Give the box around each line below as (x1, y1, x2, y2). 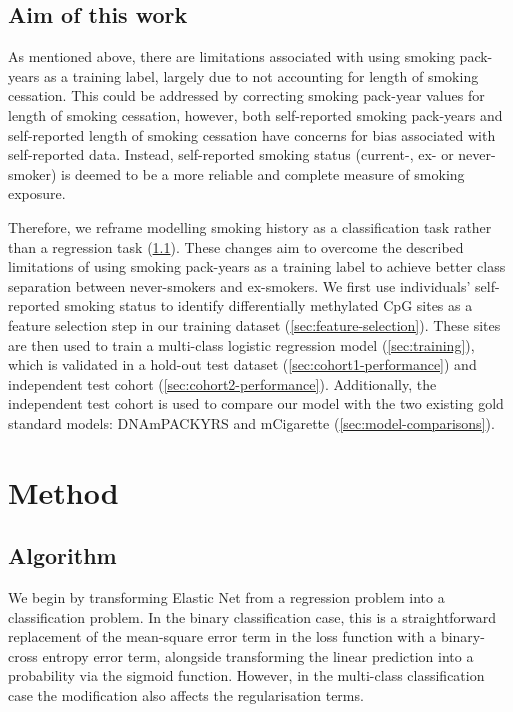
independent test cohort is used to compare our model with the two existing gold (8, 393, 504, 414)
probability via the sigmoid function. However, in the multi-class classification (8, 665, 485, 686)
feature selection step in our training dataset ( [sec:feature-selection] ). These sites (8, 314, 501, 335)
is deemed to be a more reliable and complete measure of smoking (60, 163, 465, 184)
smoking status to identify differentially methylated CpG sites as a (64, 295, 473, 316)
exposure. (8, 183, 66, 204)
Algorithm (8, 540, 117, 571)
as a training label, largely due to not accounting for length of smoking (43, 65, 479, 86)
